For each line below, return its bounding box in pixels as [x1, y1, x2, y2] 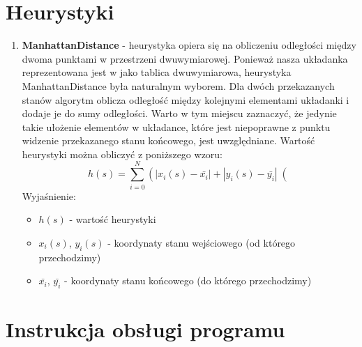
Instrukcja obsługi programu [6, 315, 285, 344]
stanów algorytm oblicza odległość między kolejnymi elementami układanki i [22, 92, 349, 107]
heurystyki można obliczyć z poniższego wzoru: [22, 146, 223, 161]
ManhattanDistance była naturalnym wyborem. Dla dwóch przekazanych [22, 78, 335, 93]
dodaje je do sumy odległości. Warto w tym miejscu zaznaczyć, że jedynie [22, 106, 337, 121]
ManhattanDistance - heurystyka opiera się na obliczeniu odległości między [22, 38, 356, 52]
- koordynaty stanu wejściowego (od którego [107, 235, 296, 249]
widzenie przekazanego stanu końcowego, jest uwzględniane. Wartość [22, 133, 315, 148]
